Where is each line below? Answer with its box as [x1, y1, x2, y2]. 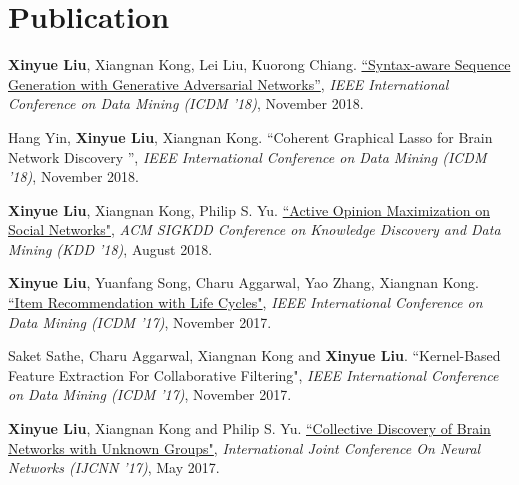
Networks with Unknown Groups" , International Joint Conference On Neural [8, 437, 481, 458]
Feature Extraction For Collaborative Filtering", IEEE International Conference [8, 364, 499, 385]
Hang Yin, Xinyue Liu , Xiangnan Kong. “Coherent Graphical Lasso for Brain [8, 126, 493, 147]
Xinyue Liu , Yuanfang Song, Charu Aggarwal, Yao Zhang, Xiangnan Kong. [8, 272, 479, 293]
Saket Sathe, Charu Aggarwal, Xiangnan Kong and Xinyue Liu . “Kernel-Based [8, 345, 501, 366]
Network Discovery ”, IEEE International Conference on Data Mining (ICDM [8, 146, 487, 167]
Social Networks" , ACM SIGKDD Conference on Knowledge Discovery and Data [8, 219, 501, 240]
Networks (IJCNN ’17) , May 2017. [8, 457, 220, 478]
